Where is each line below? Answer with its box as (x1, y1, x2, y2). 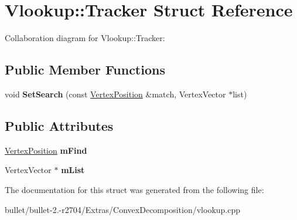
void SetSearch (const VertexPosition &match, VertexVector (5, 87, 226, 100)
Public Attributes (5, 116, 114, 134)
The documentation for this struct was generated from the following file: (5, 183, 264, 195)
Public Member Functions (5, 60, 165, 79)
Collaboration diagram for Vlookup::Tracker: (5, 32, 165, 44)
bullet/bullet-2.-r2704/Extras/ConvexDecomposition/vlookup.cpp (5, 203, 241, 215)
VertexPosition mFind (5, 144, 87, 156)
